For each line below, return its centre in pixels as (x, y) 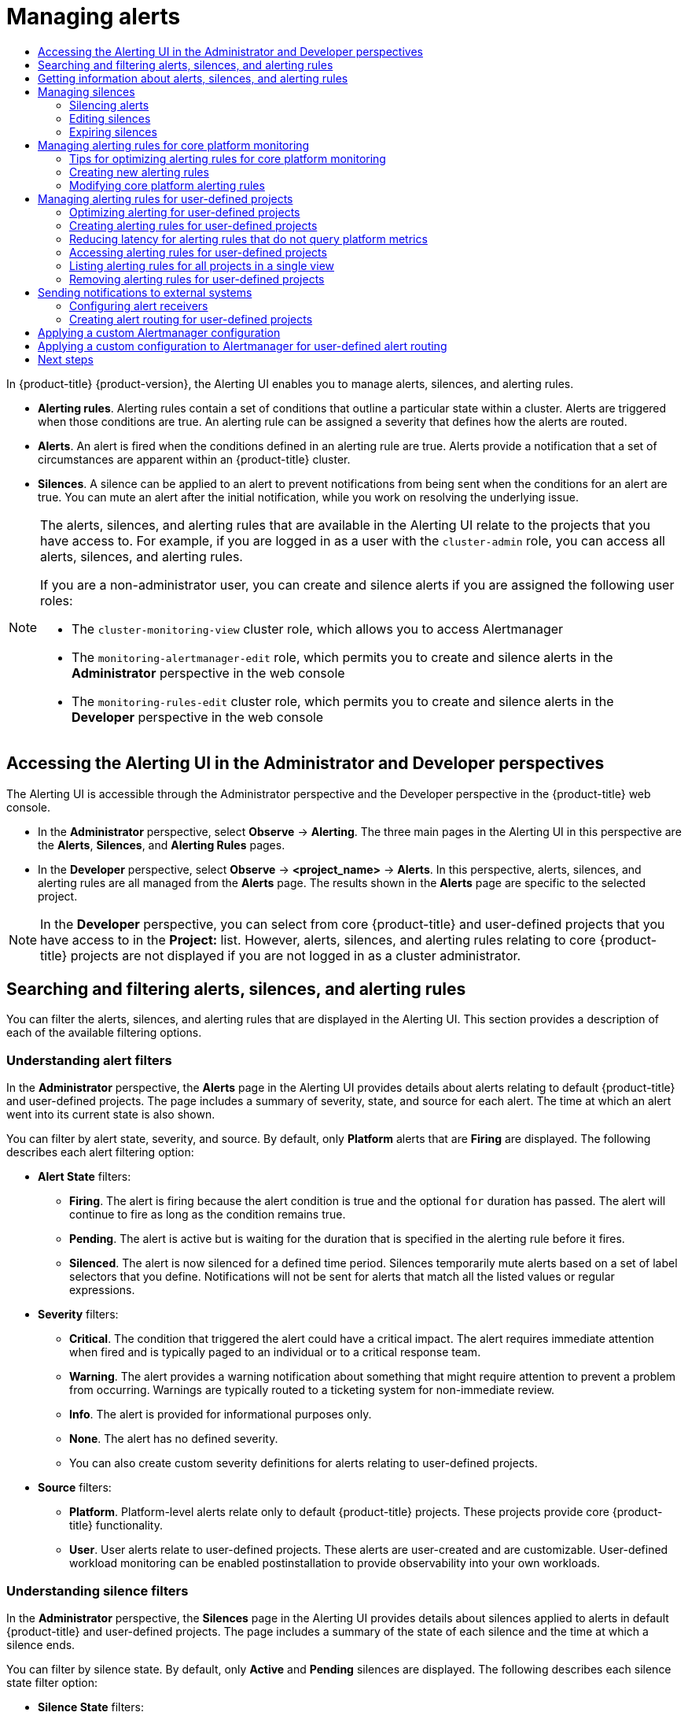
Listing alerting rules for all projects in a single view (202, 265)
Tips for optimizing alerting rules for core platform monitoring (228, 158)
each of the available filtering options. (104, 1033)
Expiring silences (113, 131)
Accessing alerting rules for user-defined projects (198, 252)
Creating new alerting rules (139, 172)
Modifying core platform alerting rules (167, 185)
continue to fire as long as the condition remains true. (208, 1215)
